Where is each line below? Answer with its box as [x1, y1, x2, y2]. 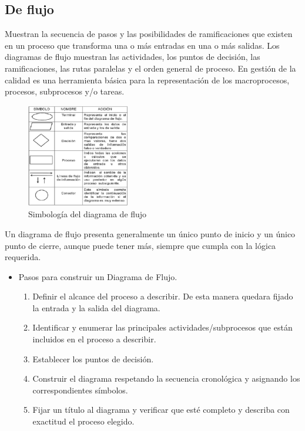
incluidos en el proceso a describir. [32, 333, 156, 345]
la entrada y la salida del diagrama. [32, 301, 160, 314]
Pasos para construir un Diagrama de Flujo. [18, 270, 177, 282]
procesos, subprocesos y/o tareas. [5, 85, 125, 97]
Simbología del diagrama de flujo [28, 208, 147, 220]
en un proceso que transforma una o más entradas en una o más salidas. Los [5, 39, 280, 51]
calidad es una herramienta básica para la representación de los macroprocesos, [5, 73, 290, 86]
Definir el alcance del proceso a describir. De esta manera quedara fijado [32, 290, 293, 302]
